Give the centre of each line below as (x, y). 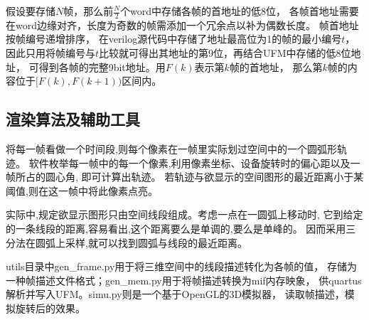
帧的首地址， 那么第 (276, 66)
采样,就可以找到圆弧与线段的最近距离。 (156, 242)
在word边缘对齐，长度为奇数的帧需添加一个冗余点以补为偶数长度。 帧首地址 (182, 25)
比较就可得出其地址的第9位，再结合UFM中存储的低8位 (225, 53)
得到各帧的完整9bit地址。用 (102, 66)
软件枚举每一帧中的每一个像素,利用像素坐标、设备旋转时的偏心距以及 (189, 162)
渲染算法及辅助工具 (73, 119)
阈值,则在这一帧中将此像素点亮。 (82, 190)
